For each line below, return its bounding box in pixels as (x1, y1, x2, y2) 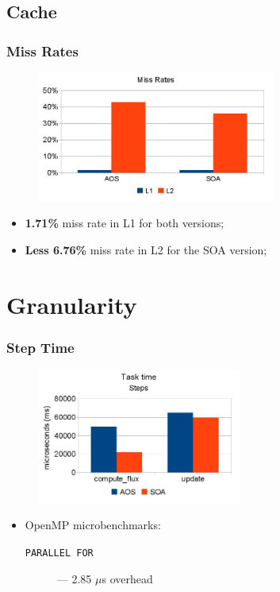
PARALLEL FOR (25, 547, 94, 559)
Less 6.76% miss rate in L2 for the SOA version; (25, 241, 267, 257)
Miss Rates (6, 41, 79, 60)
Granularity (6, 288, 137, 320)
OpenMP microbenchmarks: (25, 517, 161, 533)
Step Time (6, 337, 75, 357)
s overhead (102, 570, 153, 586)
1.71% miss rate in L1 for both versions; (25, 215, 224, 231)
